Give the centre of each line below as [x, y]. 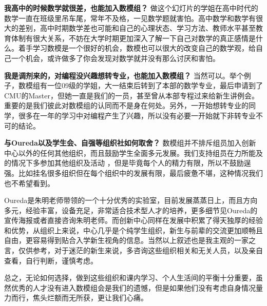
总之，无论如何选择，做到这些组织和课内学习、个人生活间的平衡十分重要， [130, 278]
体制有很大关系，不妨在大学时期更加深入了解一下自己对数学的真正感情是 [133, 38]
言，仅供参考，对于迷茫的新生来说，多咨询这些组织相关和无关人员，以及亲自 [133, 250]
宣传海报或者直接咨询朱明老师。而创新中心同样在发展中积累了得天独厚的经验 [133, 220]
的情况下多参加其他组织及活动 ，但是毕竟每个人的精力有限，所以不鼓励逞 [128, 163]
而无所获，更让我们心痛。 [104, 298]
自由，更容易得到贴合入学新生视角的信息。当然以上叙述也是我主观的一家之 [130, 240]
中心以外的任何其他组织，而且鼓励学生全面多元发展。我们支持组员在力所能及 [133, 152]
